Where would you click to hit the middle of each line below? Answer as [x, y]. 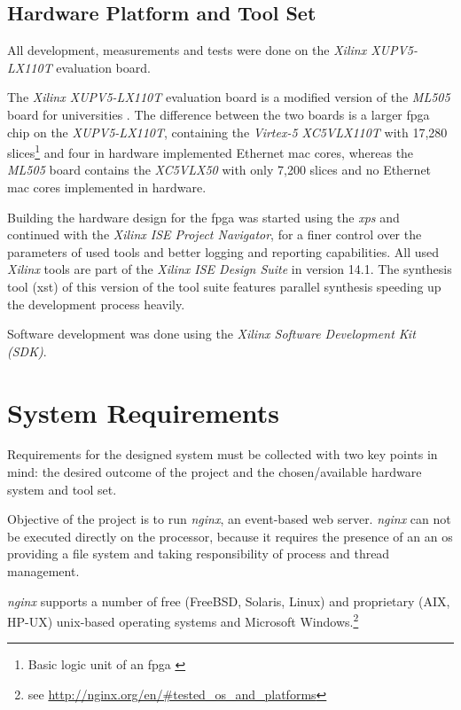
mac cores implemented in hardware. [107, 187]
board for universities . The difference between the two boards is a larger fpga [219, 114]
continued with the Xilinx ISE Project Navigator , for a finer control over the [215, 234]
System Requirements [143, 412]
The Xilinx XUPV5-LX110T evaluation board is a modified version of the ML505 [229, 97]
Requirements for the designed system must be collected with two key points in [223, 454]
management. [43, 571]
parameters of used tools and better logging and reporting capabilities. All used [223, 251]
